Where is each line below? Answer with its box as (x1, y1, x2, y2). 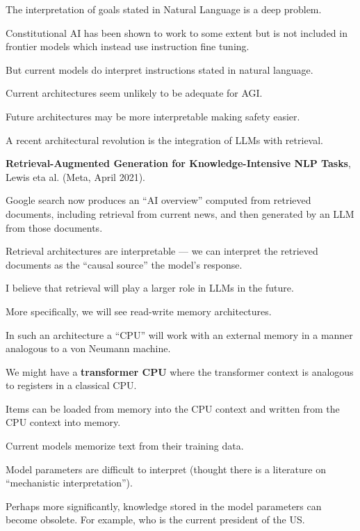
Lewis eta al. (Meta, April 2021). (6, 169, 145, 184)
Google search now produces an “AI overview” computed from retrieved (6, 193, 311, 207)
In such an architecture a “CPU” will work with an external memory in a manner (6, 327, 353, 342)
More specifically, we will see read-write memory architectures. (6, 303, 272, 318)
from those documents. (6, 220, 103, 235)
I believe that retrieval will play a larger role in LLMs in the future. (6, 280, 294, 295)
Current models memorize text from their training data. (6, 438, 244, 453)
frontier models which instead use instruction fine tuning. (6, 39, 249, 54)
